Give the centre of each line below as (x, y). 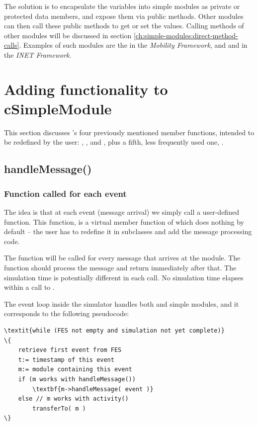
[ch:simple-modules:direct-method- (186, 35)
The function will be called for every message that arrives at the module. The (122, 258)
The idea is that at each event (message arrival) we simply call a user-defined (122, 212)
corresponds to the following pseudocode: (67, 313)
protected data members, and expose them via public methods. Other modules (124, 16)
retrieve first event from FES (70, 350)
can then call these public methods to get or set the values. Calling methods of (124, 26)
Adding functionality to (86, 89)
